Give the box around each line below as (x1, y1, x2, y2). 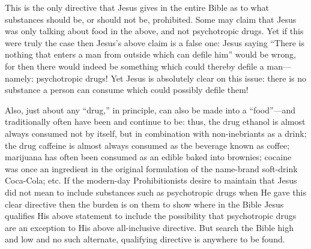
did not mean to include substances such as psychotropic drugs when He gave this (5, 185, 306, 198)
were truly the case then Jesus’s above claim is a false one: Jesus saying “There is (5, 36, 304, 49)
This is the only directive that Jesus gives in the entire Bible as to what (5, 1, 269, 13)
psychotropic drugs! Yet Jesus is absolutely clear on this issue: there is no (36, 71, 306, 84)
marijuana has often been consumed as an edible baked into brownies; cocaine (5, 151, 292, 163)
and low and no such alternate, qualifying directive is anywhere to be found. (5, 233, 285, 245)
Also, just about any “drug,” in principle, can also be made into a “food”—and (5, 103, 296, 116)
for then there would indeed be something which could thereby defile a (5, 59, 264, 72)
